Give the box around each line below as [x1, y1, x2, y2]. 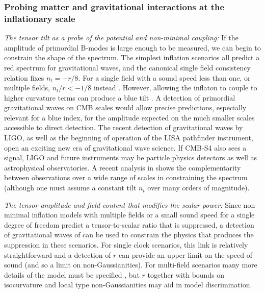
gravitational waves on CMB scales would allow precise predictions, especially [4, 102, 247, 113]
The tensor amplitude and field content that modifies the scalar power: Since [4, 199, 242, 210]
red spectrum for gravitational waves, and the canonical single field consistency [4, 62, 251, 72]
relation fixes [4, 72, 44, 83]
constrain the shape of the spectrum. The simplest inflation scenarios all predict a [4, 52, 260, 63]
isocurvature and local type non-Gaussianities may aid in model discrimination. [4, 279, 252, 290]
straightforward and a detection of [4, 249, 111, 260]
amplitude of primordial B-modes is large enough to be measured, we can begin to [4, 42, 261, 53]
